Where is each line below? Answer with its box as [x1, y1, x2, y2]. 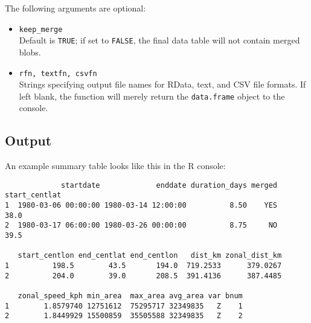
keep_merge [19, 25, 63, 34]
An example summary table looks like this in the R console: [5, 159, 226, 172]
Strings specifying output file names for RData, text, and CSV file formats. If [19, 78, 306, 91]
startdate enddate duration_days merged [61, 181, 278, 190]
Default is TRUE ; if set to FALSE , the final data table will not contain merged [19, 34, 300, 46]
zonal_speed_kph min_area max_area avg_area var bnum [18, 292, 243, 301]
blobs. [19, 45, 41, 58]
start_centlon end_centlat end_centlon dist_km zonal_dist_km [18, 251, 282, 260]
